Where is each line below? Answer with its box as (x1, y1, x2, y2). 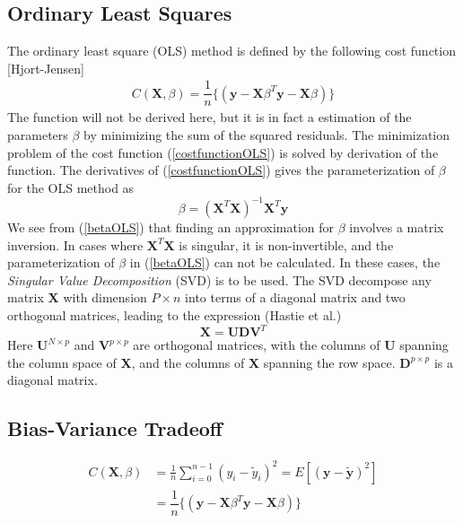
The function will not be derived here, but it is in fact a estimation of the (7, 108, 412, 126)
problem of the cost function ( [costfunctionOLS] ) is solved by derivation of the (7, 143, 439, 161)
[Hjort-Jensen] (7, 58, 84, 77)
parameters (7, 126, 68, 144)
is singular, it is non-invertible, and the (179, 235, 394, 254)
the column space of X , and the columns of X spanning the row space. (7, 353, 396, 371)
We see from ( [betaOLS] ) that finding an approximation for (7, 217, 335, 236)
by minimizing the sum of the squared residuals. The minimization (83, 126, 450, 144)
